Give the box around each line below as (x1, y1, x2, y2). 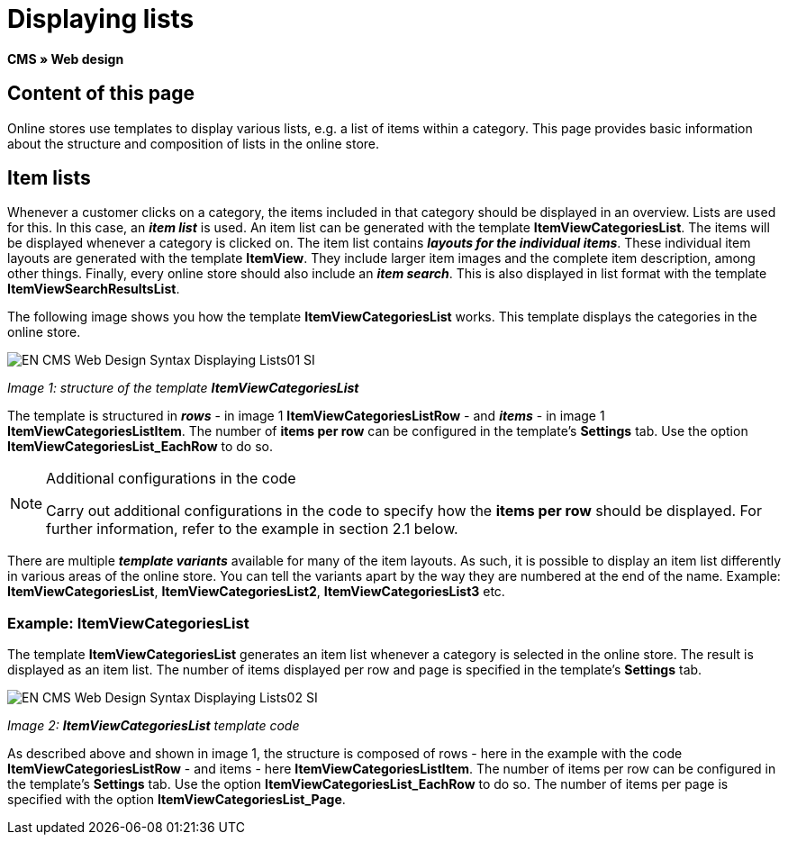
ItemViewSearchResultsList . (7, 281, 180, 297)
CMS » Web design (7, 50, 124, 67)
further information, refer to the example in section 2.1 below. (46, 520, 458, 539)
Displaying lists (7, 4, 195, 34)
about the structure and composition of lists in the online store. (7, 135, 380, 151)
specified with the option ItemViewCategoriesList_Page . (7, 792, 346, 808)
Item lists (7, 167, 91, 190)
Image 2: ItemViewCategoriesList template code (7, 718, 300, 734)
